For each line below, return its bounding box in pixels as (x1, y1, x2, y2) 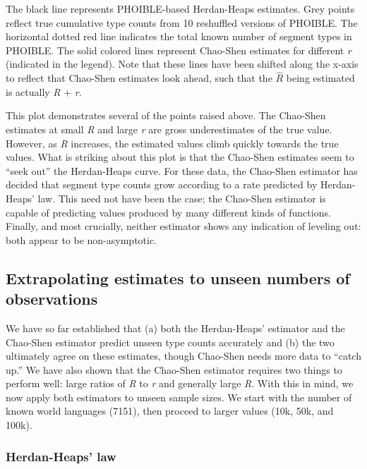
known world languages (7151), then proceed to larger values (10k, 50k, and (6, 403, 334, 418)
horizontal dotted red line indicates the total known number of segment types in (6, 29, 352, 44)
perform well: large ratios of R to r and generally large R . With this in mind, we (6, 376, 354, 391)
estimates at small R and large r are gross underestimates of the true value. (6, 121, 332, 136)
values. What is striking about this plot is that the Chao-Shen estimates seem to (6, 150, 354, 164)
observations (6, 288, 98, 310)
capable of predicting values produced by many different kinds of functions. (6, 205, 331, 219)
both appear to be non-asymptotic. (6, 232, 157, 247)
